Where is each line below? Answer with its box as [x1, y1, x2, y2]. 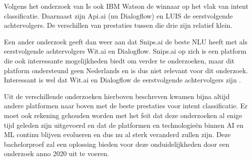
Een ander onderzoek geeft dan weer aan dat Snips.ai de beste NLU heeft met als [4, 36, 248, 46]
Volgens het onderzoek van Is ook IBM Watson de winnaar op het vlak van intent [4, 1, 249, 11]
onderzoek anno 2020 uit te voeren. [4, 148, 109, 159]
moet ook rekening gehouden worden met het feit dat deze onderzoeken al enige [4, 110, 242, 120]
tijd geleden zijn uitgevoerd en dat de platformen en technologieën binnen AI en [4, 120, 244, 130]
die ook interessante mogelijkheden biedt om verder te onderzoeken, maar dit [4, 55, 235, 65]
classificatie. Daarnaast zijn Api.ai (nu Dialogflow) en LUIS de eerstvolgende [4, 10, 233, 20]
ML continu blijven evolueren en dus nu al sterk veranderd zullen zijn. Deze [4, 129, 231, 140]
